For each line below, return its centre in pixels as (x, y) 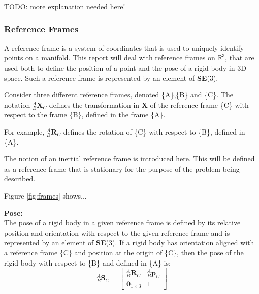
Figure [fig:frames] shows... (45, 195)
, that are (240, 58)
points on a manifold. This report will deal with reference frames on (110, 58)
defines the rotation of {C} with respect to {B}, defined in (154, 131)
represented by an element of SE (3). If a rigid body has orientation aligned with (129, 242)
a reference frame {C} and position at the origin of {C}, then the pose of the (124, 252)
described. (20, 178)
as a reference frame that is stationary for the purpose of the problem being (122, 168)
